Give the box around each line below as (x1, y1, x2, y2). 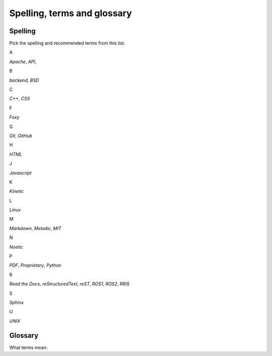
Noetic (9, 244, 24, 250)
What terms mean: (9, 344, 48, 350)
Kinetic (9, 188, 24, 194)
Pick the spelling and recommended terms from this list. (9, 40, 125, 46)
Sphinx (9, 300, 24, 305)
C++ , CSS (9, 96, 30, 102)
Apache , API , (9, 58, 37, 65)
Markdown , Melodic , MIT (9, 225, 61, 231)
